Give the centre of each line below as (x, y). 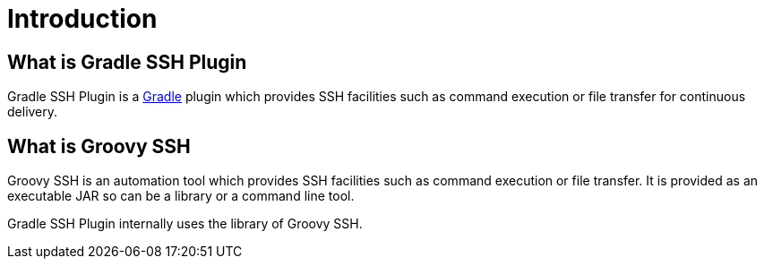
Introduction (82, 19)
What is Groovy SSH (99, 146)
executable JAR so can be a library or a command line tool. (181, 196)
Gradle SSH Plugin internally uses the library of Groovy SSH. (185, 224)
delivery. (33, 112)
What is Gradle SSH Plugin (127, 62)
